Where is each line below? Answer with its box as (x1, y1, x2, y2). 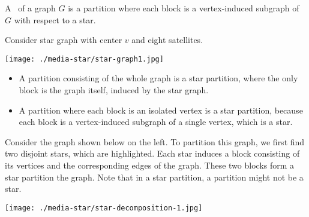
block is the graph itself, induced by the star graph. (19, 84, 209, 96)
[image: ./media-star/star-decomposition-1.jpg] (5, 203, 203, 212)
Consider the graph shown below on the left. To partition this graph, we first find (5, 135, 305, 148)
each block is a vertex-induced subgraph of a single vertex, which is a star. (19, 115, 293, 128)
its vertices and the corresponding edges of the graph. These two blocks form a (5, 159, 295, 171)
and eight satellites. (131, 33, 203, 46)
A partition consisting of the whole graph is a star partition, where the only (19, 72, 298, 84)
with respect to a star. (14, 13, 96, 26)
